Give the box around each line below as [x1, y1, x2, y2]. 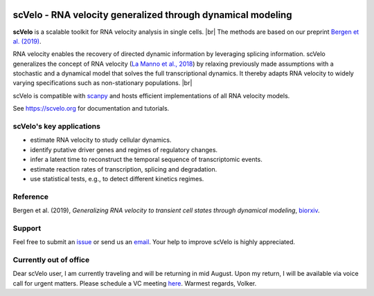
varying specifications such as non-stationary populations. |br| [12, 79, 193, 87]
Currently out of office [12, 255, 90, 264]
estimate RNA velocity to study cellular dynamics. [30, 136, 172, 145]
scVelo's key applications [12, 122, 100, 131]
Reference [12, 192, 48, 201]
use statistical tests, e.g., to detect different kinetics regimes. [30, 174, 204, 183]
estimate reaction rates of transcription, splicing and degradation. [30, 165, 217, 173]
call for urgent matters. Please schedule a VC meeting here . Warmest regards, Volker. [12, 279, 257, 287]
